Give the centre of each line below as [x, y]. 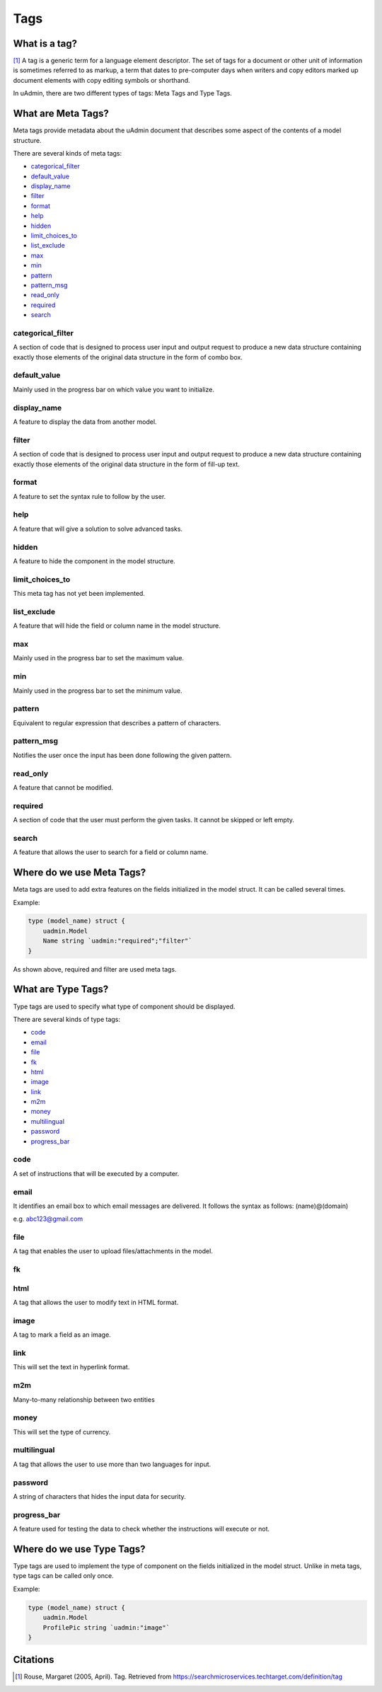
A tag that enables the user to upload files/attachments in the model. [113, 1251]
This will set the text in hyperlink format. [71, 1367]
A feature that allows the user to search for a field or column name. [111, 852]
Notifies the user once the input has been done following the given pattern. [122, 755]
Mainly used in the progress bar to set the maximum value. [98, 658]
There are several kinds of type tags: [66, 1019]
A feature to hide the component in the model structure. [94, 561]
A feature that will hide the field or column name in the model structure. [117, 626]
